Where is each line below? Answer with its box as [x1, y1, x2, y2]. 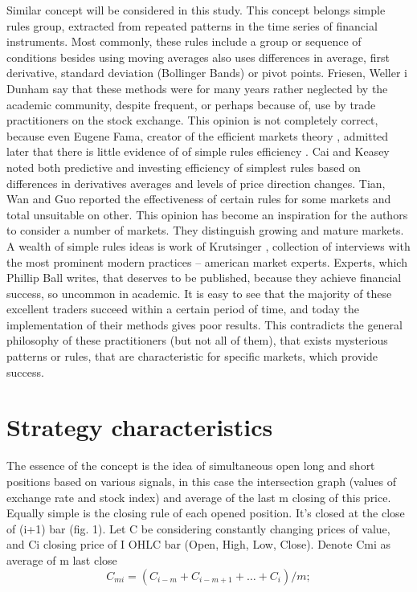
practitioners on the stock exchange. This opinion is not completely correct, [6, 112, 378, 129]
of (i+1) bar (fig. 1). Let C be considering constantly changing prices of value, [6, 520, 390, 537]
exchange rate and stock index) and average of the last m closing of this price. [6, 488, 391, 505]
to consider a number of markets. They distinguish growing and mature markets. [6, 222, 404, 239]
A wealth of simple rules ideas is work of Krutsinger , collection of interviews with [6, 237, 411, 254]
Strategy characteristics [6, 410, 273, 443]
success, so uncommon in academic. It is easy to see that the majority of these [6, 284, 392, 301]
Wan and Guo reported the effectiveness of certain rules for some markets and [6, 190, 391, 207]
